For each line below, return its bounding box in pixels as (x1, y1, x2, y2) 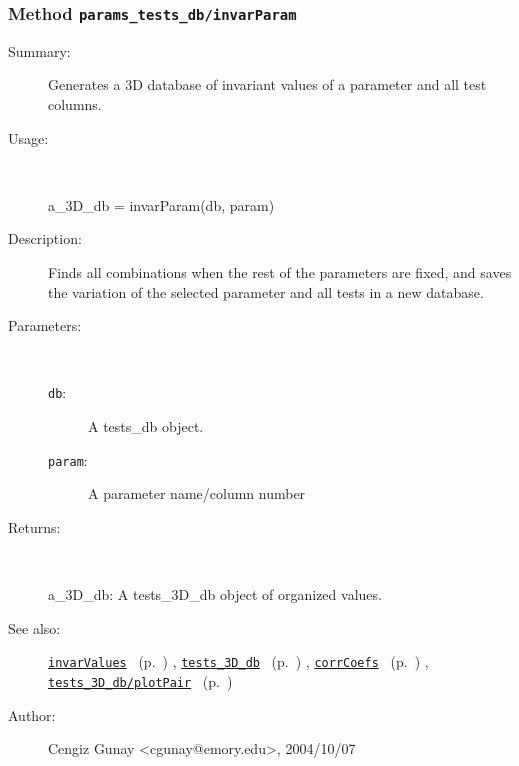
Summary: (8, 40, 71, 61)
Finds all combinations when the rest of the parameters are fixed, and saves (48, 261, 512, 282)
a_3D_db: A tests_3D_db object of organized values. (48, 584, 382, 604)
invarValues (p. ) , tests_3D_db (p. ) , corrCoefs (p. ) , (48, 651, 429, 672)
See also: (8, 617, 61, 638)
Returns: (8, 516, 61, 537)
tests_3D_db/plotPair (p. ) (48, 670, 233, 691)
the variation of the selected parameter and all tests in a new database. (48, 281, 484, 302)
